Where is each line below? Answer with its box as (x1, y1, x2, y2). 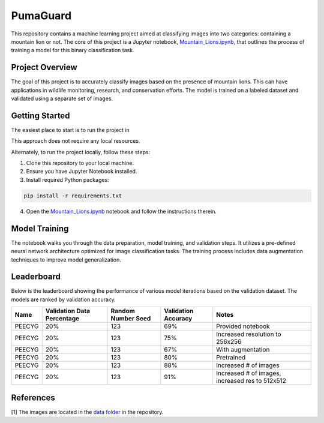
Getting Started (11, 110, 70, 121)
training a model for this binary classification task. (11, 47, 134, 54)
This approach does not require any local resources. (11, 137, 140, 145)
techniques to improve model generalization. (11, 256, 121, 263)
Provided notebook (216, 322, 270, 331)
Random (110, 307, 135, 315)
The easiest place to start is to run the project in (11, 126, 130, 133)
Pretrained (216, 353, 246, 362)
